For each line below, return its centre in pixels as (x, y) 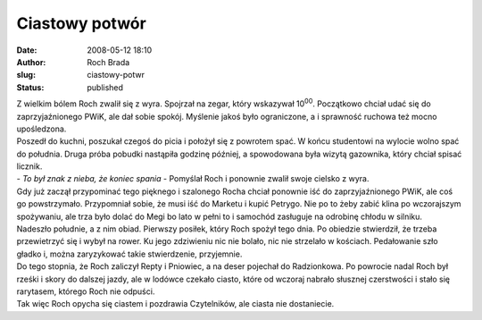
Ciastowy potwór (81, 23)
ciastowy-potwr (116, 75)
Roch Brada (108, 62)
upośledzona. (42, 129)
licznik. (29, 166)
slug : (26, 75)
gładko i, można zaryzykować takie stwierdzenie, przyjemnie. (129, 254)
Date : (27, 50)
